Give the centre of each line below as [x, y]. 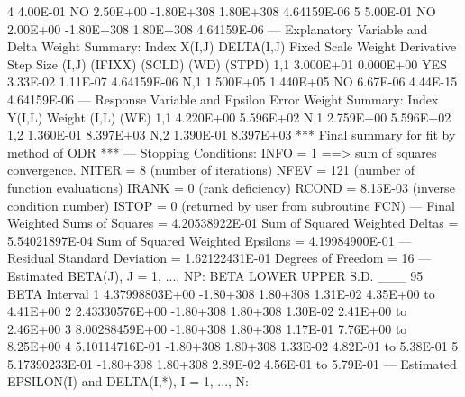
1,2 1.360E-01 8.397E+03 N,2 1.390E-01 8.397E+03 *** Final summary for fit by [232, 135]
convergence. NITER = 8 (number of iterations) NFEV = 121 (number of [211, 170]
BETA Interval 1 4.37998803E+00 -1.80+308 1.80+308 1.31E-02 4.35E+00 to [221, 293]
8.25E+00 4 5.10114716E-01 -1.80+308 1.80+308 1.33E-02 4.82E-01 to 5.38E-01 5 [233, 346]
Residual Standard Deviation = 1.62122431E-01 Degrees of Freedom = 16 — [219, 258]
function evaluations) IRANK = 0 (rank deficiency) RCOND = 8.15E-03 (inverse [231, 187]
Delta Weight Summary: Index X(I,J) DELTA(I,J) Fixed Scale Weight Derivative [232, 46]
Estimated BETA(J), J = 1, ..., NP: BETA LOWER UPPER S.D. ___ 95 [215, 275]
